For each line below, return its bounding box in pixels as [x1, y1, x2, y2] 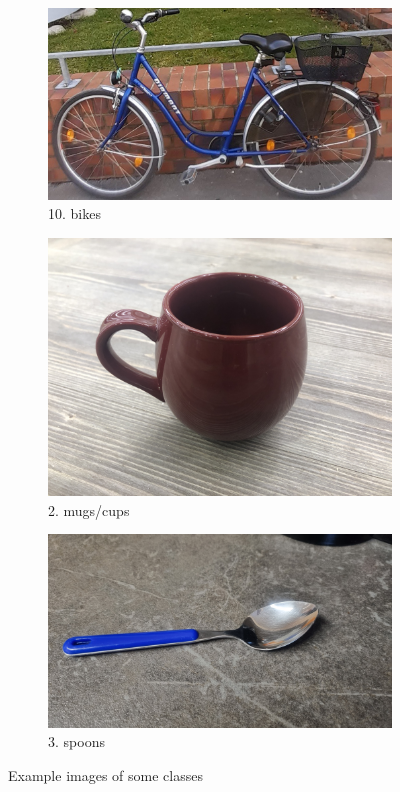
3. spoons [48, 731, 105, 752]
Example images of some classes [8, 764, 203, 785]
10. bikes [48, 203, 101, 224]
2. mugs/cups [48, 499, 130, 520]
